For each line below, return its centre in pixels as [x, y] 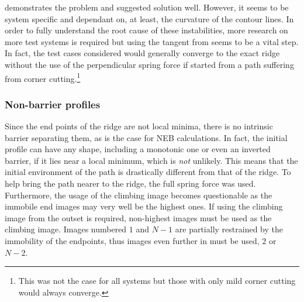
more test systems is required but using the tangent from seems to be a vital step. [152, 41]
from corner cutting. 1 [43, 77]
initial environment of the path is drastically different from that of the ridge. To [148, 172]
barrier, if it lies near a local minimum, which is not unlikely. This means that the [151, 160]
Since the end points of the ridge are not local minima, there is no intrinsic [139, 126]
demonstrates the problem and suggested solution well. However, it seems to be [147, 7]
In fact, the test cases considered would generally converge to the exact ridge [142, 53]
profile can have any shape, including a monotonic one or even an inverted [138, 149]
